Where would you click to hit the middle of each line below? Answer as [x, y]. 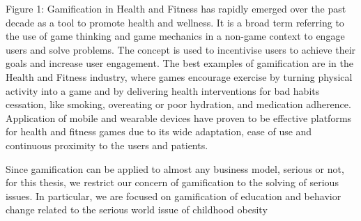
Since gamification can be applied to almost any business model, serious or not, [175, 168]
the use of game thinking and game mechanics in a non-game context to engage [175, 36]
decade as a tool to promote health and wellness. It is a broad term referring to [175, 22]
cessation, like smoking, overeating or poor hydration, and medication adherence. [178, 104]
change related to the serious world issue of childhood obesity [137, 209]
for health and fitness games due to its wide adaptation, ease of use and [159, 131]
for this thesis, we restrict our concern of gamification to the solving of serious [172, 182]
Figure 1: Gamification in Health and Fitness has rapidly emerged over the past [176, 8]
